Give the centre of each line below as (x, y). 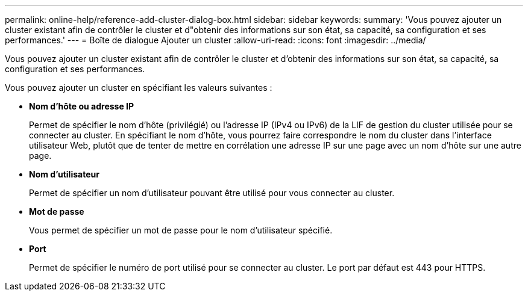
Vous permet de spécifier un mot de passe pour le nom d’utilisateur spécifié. (181, 230)
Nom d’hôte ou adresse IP (82, 106)
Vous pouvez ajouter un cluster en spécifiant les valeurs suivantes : (139, 88)
